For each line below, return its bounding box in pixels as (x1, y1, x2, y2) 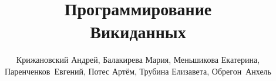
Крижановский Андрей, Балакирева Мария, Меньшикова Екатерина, (16, 53, 260, 66)
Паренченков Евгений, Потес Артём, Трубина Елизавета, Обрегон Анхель (5, 65, 271, 77)
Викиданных (90, 19, 186, 43)
